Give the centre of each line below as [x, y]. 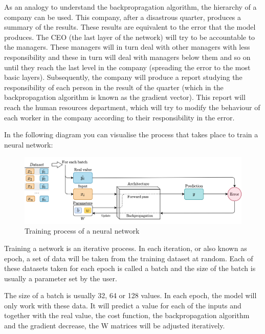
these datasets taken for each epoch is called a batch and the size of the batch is [130, 268]
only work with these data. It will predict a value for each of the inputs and [123, 305]
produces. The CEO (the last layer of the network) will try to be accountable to [130, 37]
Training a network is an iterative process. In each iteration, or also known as [126, 248]
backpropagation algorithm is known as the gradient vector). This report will [125, 97]
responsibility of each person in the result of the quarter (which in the [114, 87]
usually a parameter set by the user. [61, 278]
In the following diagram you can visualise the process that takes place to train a [131, 134]
